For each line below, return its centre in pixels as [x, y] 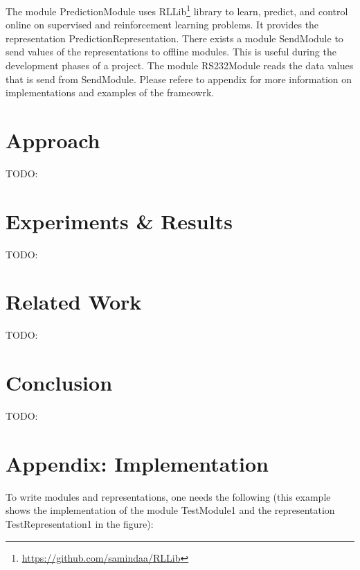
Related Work [74, 302]
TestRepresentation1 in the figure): [80, 524]
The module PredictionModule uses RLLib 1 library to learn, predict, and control [177, 10]
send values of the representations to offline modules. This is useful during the [171, 52]
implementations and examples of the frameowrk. [110, 92]
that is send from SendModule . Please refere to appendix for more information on [179, 79]
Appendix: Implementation [137, 463]
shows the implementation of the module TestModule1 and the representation [170, 510]
